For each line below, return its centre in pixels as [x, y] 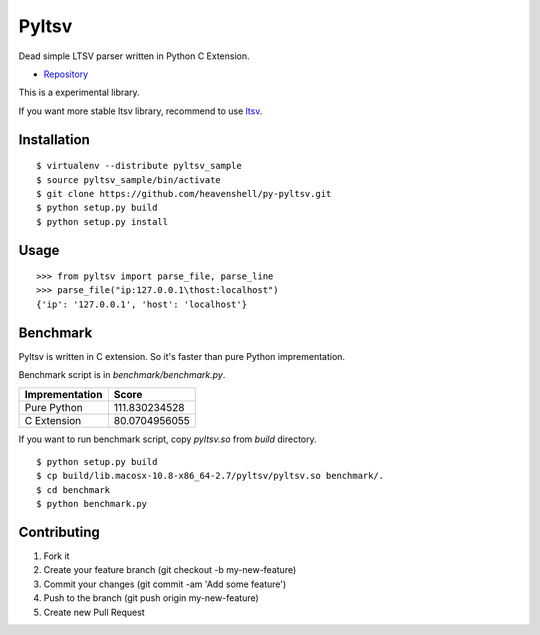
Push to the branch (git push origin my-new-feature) [151, 598]
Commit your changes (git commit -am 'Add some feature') [165, 584]
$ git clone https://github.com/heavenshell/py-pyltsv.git [184, 193]
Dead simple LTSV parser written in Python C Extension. [134, 56]
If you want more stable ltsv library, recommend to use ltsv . [140, 111]
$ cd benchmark [73, 489]
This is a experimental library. [79, 92]
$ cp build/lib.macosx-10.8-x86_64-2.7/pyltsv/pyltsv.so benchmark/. [210, 476]
